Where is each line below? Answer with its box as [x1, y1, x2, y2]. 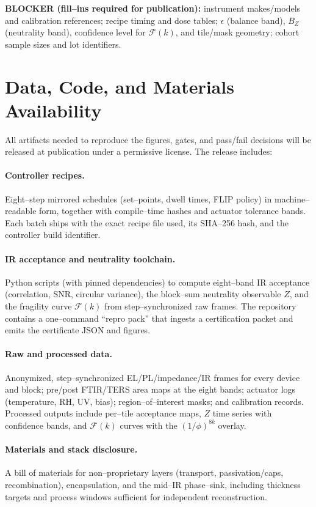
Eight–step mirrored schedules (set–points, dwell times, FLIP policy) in [5, 192, 272, 205]
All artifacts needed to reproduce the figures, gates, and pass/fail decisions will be [5, 133, 311, 146]
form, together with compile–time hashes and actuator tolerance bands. [39, 204, 306, 217]
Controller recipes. [5, 169, 85, 182]
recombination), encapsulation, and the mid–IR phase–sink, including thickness [5, 478, 301, 490]
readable [5, 204, 37, 217]
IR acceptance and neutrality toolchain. [5, 252, 176, 265]
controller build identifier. [5, 228, 101, 241]
